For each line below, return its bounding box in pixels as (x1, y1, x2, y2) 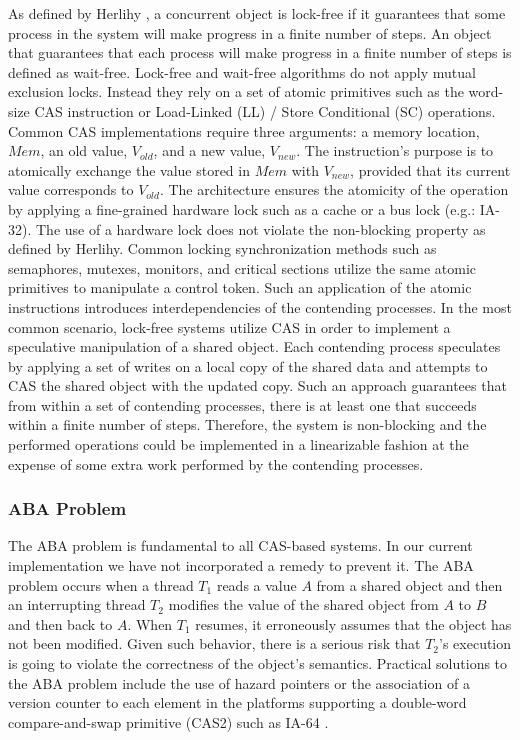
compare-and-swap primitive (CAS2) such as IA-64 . (8, 711, 329, 732)
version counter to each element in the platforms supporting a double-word (8, 692, 467, 713)
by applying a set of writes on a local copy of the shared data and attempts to (8, 355, 488, 376)
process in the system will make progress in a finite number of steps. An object (8, 22, 492, 43)
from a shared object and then (316, 574, 503, 595)
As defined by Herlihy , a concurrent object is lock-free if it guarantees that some (8, 3, 506, 23)
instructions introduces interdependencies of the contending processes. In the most (8, 296, 512, 317)
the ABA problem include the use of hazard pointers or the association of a (8, 672, 470, 693)
